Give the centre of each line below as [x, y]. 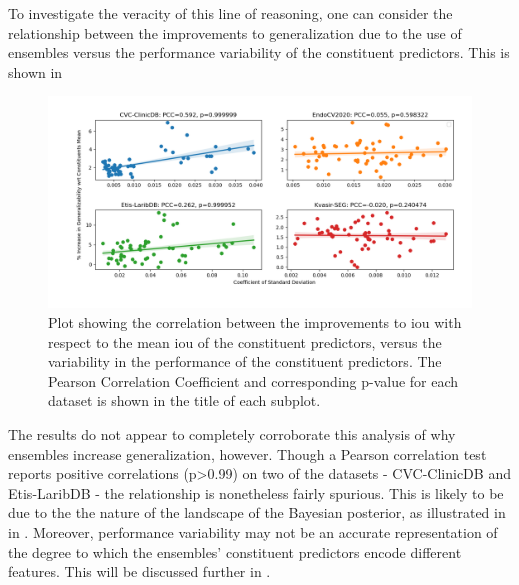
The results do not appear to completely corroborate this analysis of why [232, 433]
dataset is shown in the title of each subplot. [184, 400]
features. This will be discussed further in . [139, 571]
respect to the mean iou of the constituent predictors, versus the [245, 341]
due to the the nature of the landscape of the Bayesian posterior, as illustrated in [257, 512]
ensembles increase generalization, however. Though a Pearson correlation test [247, 453]
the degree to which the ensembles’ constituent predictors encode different [235, 551]
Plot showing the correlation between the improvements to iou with [255, 321]
